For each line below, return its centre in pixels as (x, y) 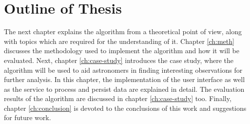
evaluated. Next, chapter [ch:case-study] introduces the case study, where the (119, 60)
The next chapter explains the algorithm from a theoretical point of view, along (123, 31)
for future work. (28, 117)
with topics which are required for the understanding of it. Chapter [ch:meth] (119, 41)
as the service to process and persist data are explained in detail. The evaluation (124, 89)
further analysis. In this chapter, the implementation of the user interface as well (125, 79)
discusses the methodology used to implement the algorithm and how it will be (122, 51)
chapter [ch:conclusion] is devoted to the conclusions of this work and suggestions (125, 108)
